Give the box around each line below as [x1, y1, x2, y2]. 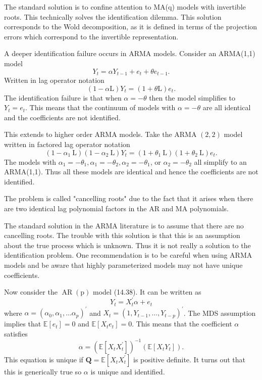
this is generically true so [4, 366, 82, 376]
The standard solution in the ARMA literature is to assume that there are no [4, 220, 244, 230]
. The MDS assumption [183, 307, 256, 318]
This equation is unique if [4, 354, 83, 364]
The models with [4, 156, 57, 167]
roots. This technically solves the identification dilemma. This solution [4, 11, 222, 22]
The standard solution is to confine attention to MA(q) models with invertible [4, 2, 246, 12]
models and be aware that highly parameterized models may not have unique [4, 259, 243, 270]
